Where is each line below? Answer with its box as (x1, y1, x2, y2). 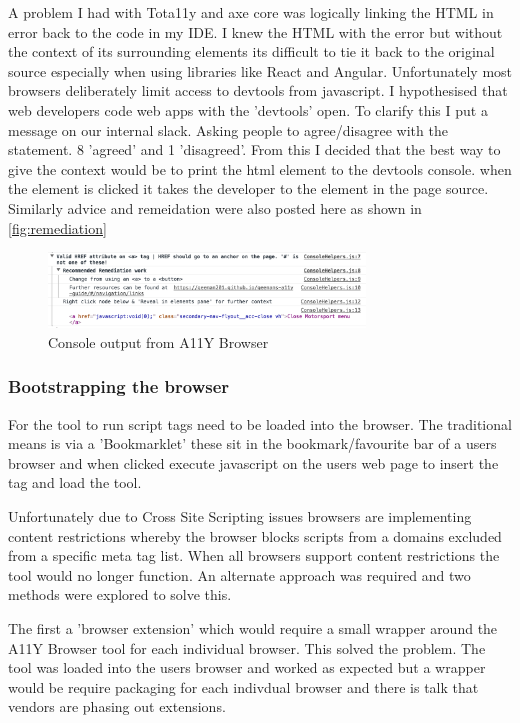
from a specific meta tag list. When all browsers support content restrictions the (8, 545, 500, 566)
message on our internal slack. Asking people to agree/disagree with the (8, 119, 448, 140)
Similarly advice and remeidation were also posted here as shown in (8, 197, 422, 218)
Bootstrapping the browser (8, 374, 230, 399)
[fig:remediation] (8, 217, 107, 238)
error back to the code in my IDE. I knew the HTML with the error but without (8, 21, 503, 42)
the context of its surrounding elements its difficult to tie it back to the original (8, 41, 495, 62)
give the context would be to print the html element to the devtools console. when (8, 158, 512, 179)
